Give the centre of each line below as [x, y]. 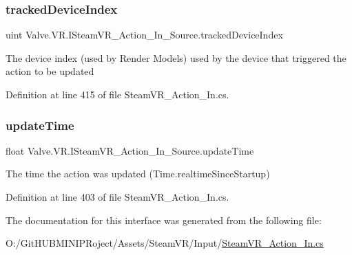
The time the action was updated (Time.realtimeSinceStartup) [138, 174]
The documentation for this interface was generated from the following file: [164, 220]
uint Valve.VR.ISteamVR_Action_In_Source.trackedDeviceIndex [144, 35]
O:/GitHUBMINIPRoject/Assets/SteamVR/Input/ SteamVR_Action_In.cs [165, 243]
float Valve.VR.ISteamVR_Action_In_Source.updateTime [130, 150]
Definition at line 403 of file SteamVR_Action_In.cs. [117, 197]
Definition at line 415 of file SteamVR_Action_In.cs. [117, 94]
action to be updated [50, 71]
